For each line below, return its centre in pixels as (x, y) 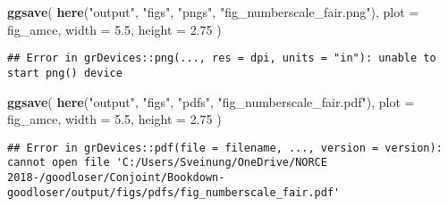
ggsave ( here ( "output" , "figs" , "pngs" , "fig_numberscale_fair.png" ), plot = (213, 12)
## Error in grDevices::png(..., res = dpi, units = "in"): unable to (222, 58)
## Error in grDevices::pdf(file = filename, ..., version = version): (225, 148)
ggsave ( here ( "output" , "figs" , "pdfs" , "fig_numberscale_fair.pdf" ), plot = (211, 101)
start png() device (65, 73)
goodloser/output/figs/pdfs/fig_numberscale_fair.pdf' (174, 192)
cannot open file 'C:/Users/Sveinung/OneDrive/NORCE (167, 163)
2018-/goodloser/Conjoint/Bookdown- (116, 177)
